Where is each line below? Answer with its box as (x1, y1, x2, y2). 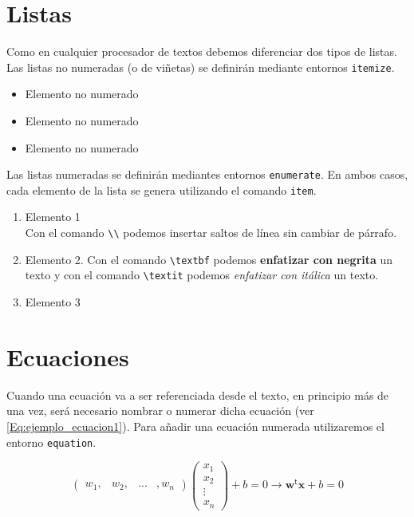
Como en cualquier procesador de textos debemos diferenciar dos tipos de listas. (6, 43, 397, 60)
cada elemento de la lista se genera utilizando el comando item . (6, 181, 317, 198)
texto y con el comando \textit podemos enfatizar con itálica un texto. (25, 266, 379, 283)
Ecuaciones (6, 340, 129, 373)
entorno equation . (6, 433, 97, 450)
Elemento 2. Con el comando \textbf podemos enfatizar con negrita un (25, 251, 393, 267)
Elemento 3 (25, 294, 81, 310)
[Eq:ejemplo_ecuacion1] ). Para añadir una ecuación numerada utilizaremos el (6, 417, 384, 434)
